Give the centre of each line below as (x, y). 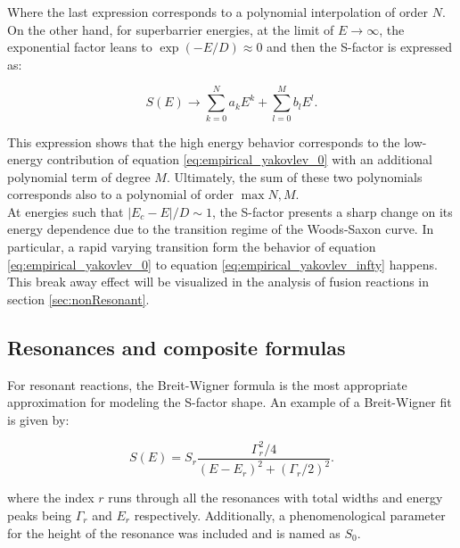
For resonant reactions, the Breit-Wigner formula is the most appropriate (207, 384)
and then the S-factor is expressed (360, 47)
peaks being (40, 515)
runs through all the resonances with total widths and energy (275, 498)
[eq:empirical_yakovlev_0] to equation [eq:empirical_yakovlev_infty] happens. (222, 264)
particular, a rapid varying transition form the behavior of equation (192, 247)
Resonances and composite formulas (177, 347)
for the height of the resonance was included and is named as (174, 532)
